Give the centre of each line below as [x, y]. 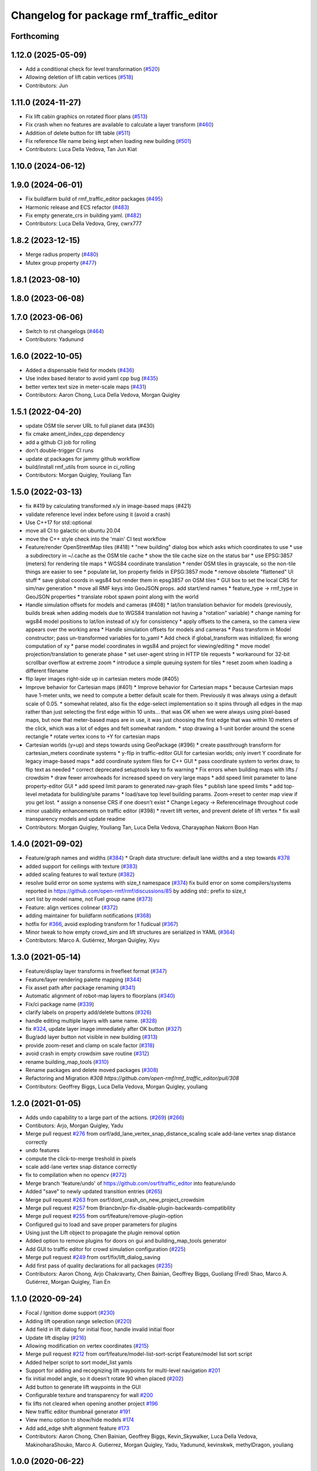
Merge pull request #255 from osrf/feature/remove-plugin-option [104, 1216]
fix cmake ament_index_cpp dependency [75, 434]
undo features [43, 1150]
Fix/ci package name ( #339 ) [60, 1004]
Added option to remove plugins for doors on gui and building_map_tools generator [126, 1241]
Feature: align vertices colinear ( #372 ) [72, 907]
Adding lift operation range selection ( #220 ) [79, 1321]
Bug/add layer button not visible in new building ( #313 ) [92, 1037]
